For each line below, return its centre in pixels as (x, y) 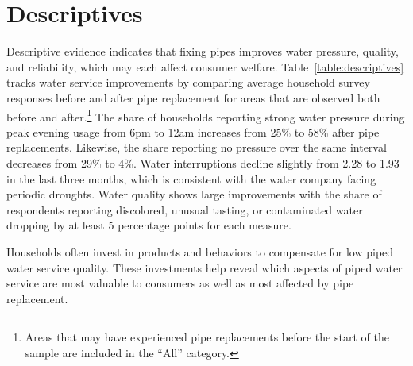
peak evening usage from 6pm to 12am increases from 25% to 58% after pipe (193, 131)
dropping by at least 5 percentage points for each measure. (149, 225)
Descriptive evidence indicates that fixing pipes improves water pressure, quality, (203, 51)
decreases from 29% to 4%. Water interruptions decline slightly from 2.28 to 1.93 (203, 162)
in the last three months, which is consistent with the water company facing (191, 178)
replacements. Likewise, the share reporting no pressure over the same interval (197, 147)
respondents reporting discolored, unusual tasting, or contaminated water (185, 209)
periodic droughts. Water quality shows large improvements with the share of (194, 194)
